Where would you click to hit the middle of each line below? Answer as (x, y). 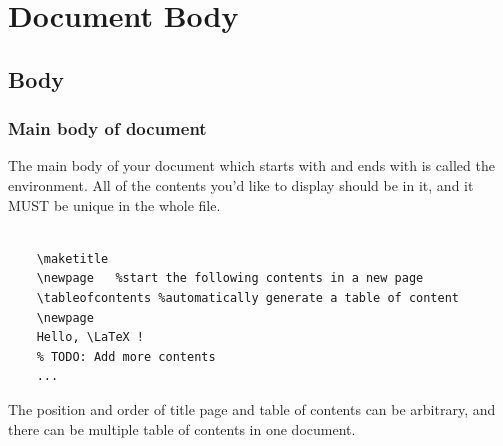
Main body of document (107, 128)
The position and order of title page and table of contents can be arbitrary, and (252, 408)
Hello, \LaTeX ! (90, 337)
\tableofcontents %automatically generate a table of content (248, 297)
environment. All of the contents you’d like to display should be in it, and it (241, 184)
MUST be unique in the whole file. (114, 204)
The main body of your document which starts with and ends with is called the (251, 165)
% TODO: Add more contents (126, 356)
